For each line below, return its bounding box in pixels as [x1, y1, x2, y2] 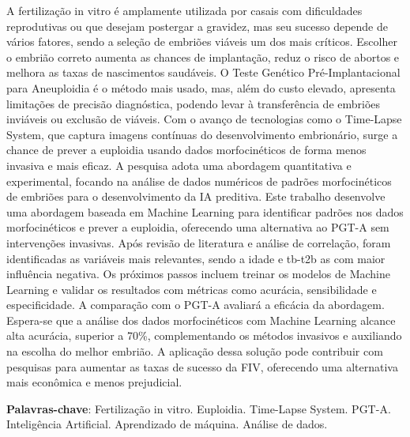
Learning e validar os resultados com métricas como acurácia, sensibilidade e [6, 281, 377, 297]
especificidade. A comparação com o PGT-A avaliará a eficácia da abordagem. [6, 296, 385, 313]
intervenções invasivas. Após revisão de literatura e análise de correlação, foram [6, 234, 391, 251]
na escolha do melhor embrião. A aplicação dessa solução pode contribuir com [6, 343, 383, 360]
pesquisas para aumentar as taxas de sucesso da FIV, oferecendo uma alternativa [6, 358, 398, 375]
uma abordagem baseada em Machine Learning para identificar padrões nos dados [6, 203, 404, 220]
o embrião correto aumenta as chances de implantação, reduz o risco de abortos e [6, 48, 400, 65]
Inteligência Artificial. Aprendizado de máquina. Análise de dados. [6, 416, 328, 432]
